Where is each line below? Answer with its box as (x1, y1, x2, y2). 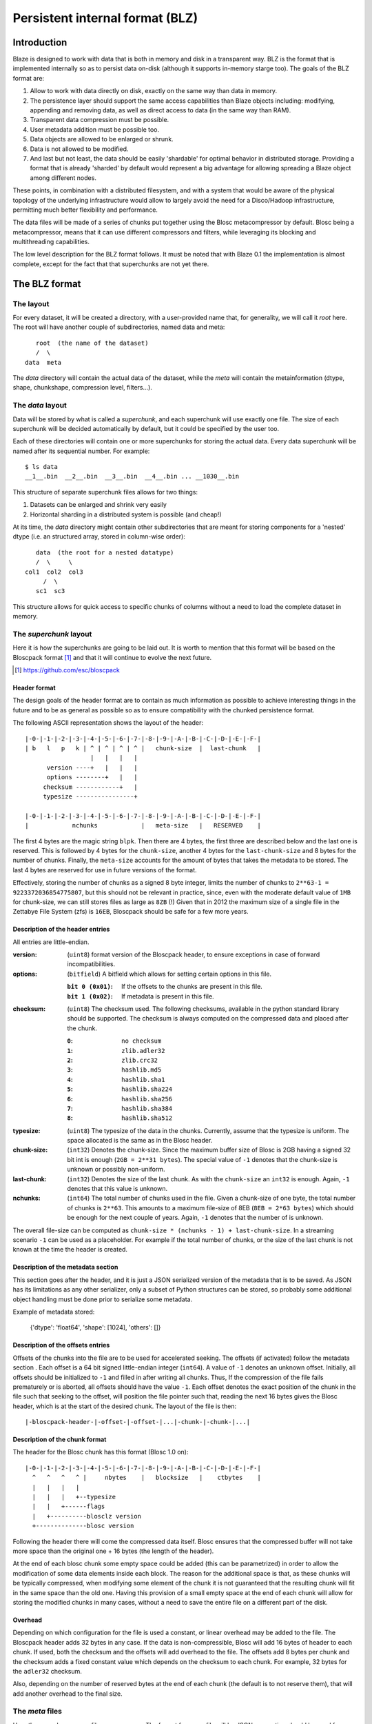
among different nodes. (30, 173, 96, 182)
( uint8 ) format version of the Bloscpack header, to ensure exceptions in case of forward (67, 950, 320, 959)
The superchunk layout (12, 629, 92, 639)
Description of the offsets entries (12, 1341, 110, 1350)
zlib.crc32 (121, 1056, 158, 1064)
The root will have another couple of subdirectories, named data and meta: (12, 323, 225, 331)
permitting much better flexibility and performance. (12, 206, 158, 214)
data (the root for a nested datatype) (35, 548, 174, 557)
